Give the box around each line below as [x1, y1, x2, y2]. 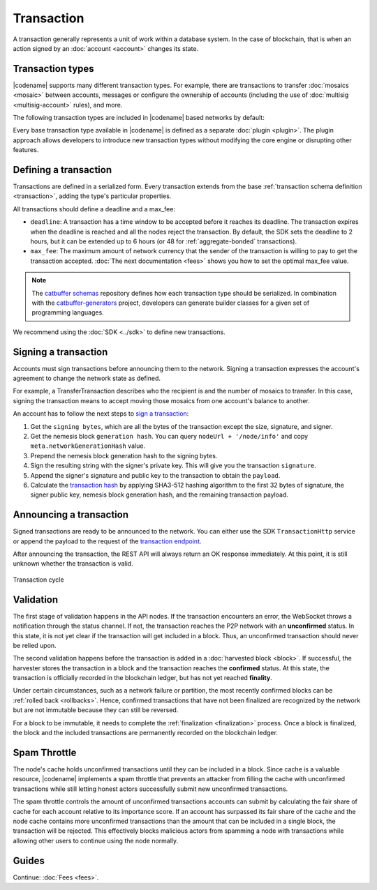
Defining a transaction [13, 164, 112, 176]
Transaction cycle [13, 575, 64, 584]
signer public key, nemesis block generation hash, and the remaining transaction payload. [30, 490, 289, 499]
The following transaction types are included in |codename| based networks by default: [13, 114, 265, 122]
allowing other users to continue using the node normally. [13, 836, 179, 845]
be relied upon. [13, 641, 57, 649]
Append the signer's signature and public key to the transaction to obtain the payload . [30, 471, 281, 479]
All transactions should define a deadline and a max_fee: [13, 204, 176, 213]
